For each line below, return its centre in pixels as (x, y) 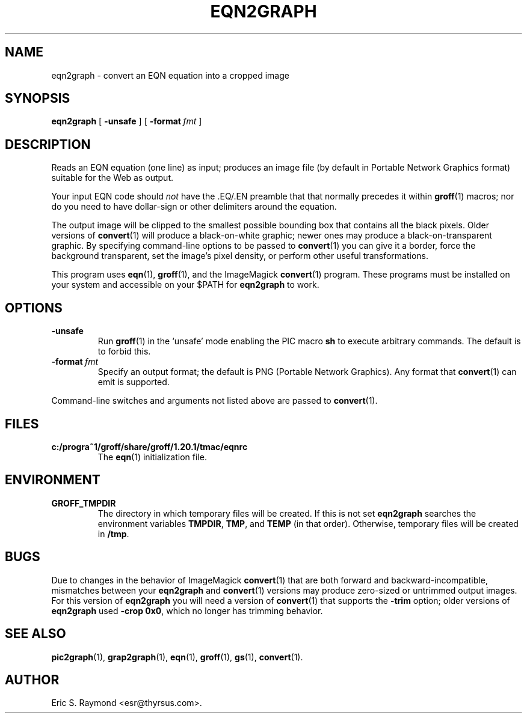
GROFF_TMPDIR (84, 503)
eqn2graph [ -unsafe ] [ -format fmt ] (127, 121)
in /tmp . (113, 534)
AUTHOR (32, 680)
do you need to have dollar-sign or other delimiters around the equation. (194, 207)
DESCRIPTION (48, 144)
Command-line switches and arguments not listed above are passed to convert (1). (214, 401)
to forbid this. (124, 351)
